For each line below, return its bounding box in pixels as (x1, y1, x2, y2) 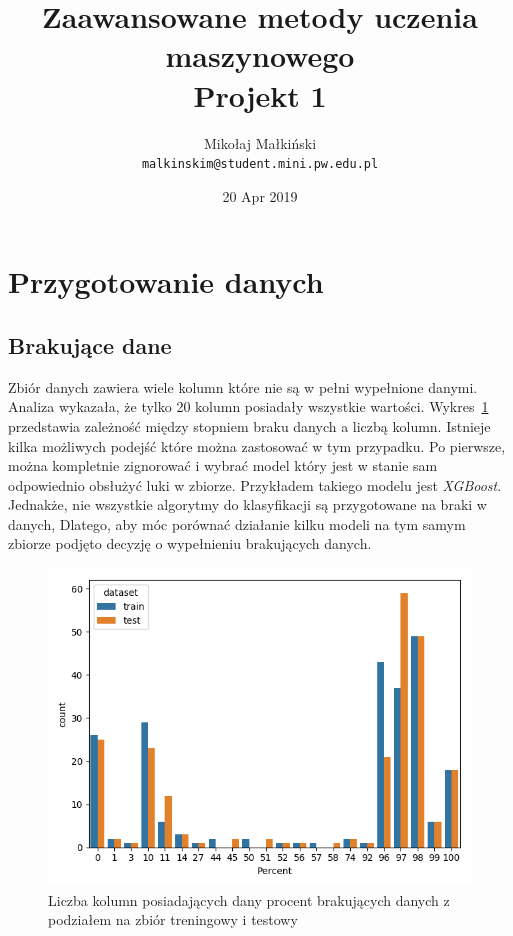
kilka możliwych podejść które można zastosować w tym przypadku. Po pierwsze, (8, 435, 506, 456)
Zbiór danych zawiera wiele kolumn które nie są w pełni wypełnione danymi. (8, 376, 478, 397)
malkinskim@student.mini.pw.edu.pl (141, 157, 379, 172)
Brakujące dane (8, 329, 172, 360)
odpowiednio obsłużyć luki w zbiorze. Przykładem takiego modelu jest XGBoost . (8, 474, 502, 495)
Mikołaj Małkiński (203, 132, 317, 153)
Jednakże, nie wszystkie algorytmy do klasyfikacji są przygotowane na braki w (8, 494, 487, 515)
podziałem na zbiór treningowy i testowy (48, 909, 298, 930)
